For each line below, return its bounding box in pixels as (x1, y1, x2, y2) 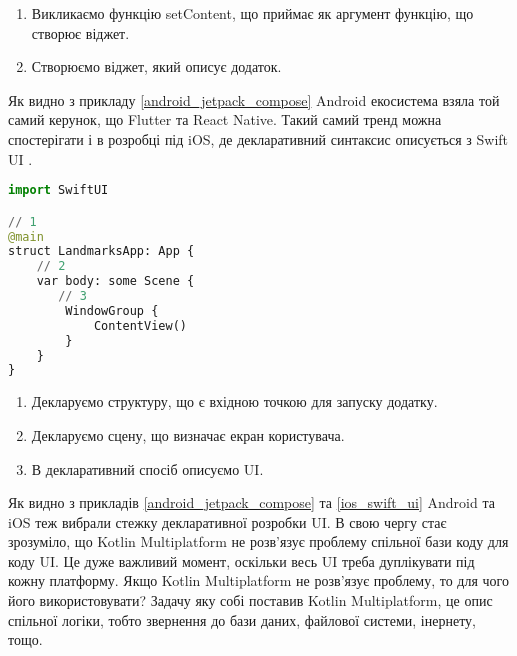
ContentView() (93, 318, 187, 333)
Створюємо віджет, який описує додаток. (31, 56, 282, 77)
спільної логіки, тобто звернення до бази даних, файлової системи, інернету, (8, 609, 476, 630)
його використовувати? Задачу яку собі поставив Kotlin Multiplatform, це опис (8, 590, 493, 611)
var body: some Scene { (36, 274, 195, 289)
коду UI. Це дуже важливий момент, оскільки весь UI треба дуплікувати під (8, 550, 475, 571)
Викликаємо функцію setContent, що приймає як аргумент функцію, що (31, 3, 474, 23)
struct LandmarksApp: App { (8, 244, 195, 259)
